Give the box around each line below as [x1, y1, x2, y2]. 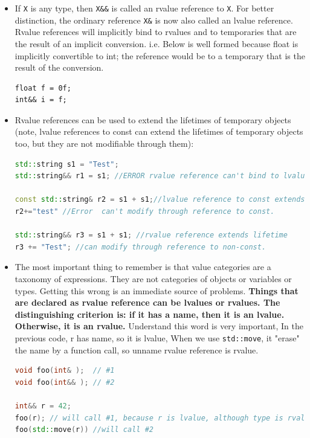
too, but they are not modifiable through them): [15, 137, 194, 150]
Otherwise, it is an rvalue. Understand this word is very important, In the [15, 320, 303, 332]
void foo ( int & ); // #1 [15, 366, 115, 375]
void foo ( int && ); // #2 [15, 378, 115, 387]
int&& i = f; [15, 95, 67, 105]
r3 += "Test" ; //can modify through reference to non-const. [15, 242, 266, 251]
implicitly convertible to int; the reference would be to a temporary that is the [15, 49, 305, 62]
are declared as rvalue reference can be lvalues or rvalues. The [15, 296, 280, 309]
